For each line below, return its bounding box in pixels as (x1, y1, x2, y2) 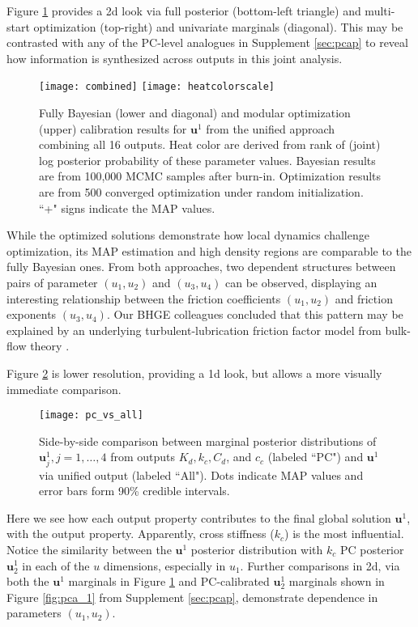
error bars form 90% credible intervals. (39, 482, 230, 499)
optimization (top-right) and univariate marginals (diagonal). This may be (33, 18, 403, 35)
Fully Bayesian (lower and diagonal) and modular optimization (39, 104, 351, 121)
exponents (6, 306, 57, 323)
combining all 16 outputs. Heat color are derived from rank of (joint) (39, 136, 381, 153)
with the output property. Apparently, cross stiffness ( (6, 525, 275, 542)
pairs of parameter (6, 273, 98, 290)
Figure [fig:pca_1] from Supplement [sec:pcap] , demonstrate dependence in (6, 588, 378, 605)
